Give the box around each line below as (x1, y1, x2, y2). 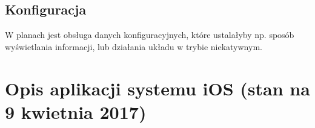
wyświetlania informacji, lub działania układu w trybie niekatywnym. (5, 40, 262, 53)
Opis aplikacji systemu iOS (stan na (5, 75, 310, 100)
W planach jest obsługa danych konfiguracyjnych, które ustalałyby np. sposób (5, 28, 294, 41)
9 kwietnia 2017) (5, 99, 147, 124)
